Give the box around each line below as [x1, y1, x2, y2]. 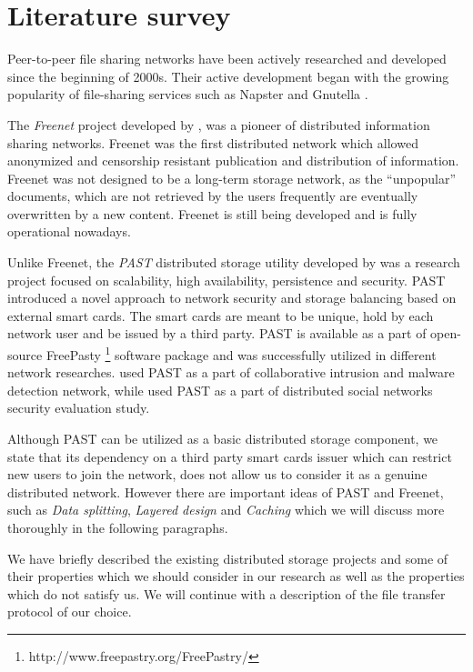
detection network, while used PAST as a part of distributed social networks [7, 380, 433, 399]
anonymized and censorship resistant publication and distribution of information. [7, 151, 459, 170]
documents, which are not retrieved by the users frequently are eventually [7, 186, 418, 206]
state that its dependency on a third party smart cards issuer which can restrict [7, 446, 452, 466]
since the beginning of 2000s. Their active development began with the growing [7, 66, 449, 85]
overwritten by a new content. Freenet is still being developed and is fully [7, 204, 418, 223]
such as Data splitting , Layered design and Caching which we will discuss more [7, 500, 445, 519]
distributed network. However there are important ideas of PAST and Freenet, [7, 482, 444, 501]
